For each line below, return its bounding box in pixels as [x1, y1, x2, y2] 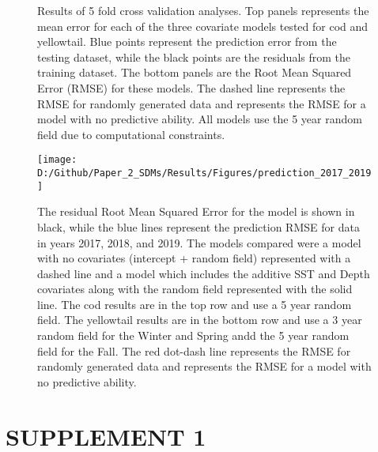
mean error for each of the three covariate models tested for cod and [37, 17, 369, 34]
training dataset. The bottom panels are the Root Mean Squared [37, 64, 352, 81]
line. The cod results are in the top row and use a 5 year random [37, 296, 352, 312]
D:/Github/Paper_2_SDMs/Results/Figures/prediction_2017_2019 [37, 168, 372, 179]
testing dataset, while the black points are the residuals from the [37, 48, 350, 65]
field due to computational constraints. [37, 126, 225, 142]
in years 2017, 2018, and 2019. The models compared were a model [37, 234, 361, 250]
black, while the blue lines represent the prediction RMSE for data [37, 218, 360, 235]
